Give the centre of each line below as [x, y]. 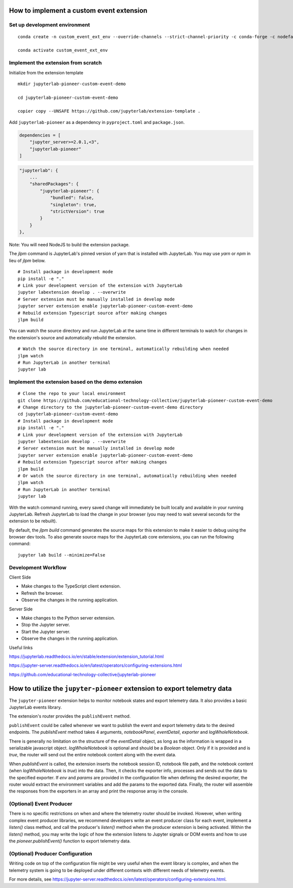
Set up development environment [50, 25]
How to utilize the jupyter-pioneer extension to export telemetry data [120, 689]
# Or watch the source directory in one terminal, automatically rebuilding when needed [127, 476]
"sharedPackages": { [54, 184]
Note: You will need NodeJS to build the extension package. [69, 245]
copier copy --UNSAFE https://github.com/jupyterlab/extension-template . [109, 111]
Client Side [20, 577]
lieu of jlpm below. [27, 260]
